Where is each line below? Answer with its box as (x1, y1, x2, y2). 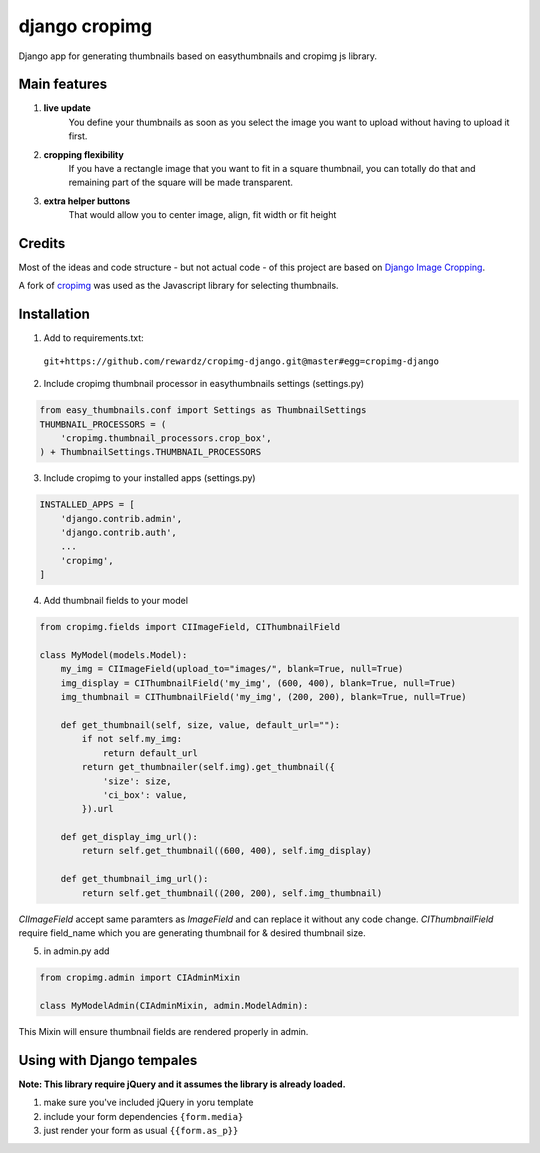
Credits (18, 235, 66, 252)
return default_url (102, 747, 199, 759)
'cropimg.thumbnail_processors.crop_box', (60, 432, 272, 444)
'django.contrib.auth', (60, 527, 177, 539)
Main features (18, 76, 108, 93)
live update (43, 102, 92, 114)
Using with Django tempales (18, 1051, 198, 1069)
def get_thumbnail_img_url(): (60, 873, 209, 885)
